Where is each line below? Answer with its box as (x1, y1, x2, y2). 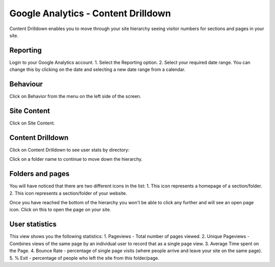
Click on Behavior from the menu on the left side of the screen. (9, 93, 142, 100)
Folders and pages (9, 169, 70, 178)
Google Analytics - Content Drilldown (9, 8, 171, 19)
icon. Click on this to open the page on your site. (9, 207, 112, 213)
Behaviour (9, 80, 43, 89)
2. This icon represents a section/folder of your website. (9, 190, 127, 196)
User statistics (9, 220, 57, 229)
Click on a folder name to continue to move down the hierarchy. (9, 156, 143, 162)
